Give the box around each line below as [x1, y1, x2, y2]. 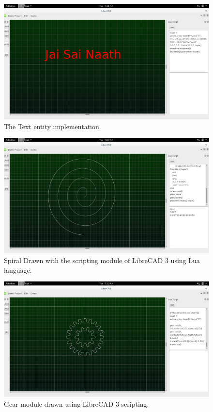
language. [4, 264, 32, 275]
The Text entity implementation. [4, 121, 101, 131]
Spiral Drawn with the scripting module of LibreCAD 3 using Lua [4, 255, 200, 265]
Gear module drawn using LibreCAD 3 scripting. [4, 398, 149, 409]
